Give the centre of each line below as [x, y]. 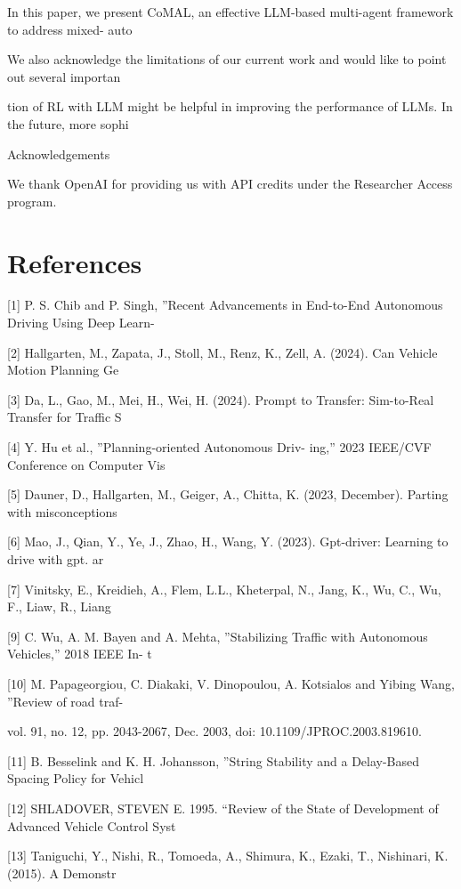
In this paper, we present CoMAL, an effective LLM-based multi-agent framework [230, 12]
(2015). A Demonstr [62, 873]
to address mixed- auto [70, 29]
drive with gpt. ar [56, 559]
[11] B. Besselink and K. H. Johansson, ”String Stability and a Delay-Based [214, 760]
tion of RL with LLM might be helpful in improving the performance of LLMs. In [230, 106]
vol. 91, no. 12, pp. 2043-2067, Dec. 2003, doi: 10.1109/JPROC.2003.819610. [214, 731]
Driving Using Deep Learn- [81, 323]
